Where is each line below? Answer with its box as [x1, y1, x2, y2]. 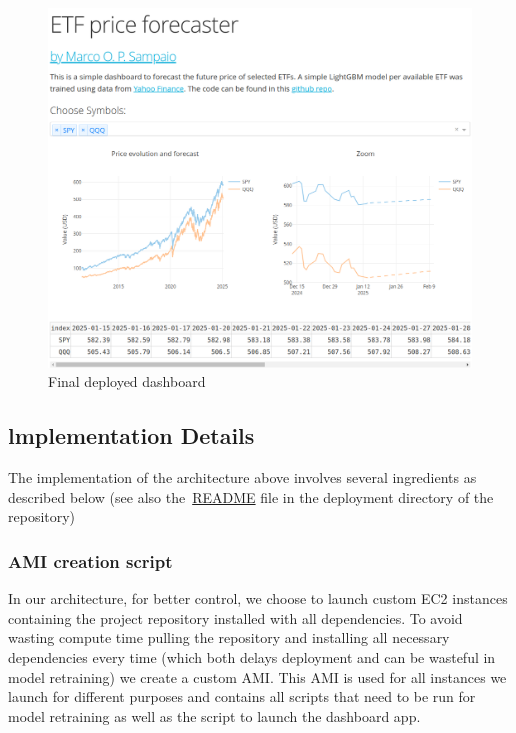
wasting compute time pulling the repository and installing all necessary [8, 627, 450, 648]
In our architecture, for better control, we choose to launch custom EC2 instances [8, 588, 508, 609]
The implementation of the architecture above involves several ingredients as [8, 467, 477, 488]
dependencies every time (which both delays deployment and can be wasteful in [8, 646, 496, 667]
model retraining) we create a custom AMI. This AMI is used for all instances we [8, 666, 507, 687]
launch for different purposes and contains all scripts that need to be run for [8, 686, 476, 707]
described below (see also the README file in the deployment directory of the [8, 486, 494, 507]
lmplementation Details [8, 420, 255, 451]
